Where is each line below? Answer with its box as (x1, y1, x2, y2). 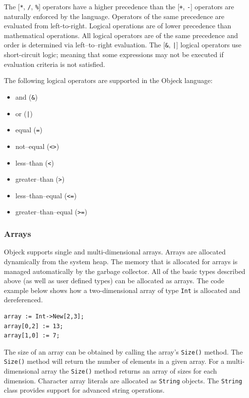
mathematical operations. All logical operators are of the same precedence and (4, 30, 238, 40)
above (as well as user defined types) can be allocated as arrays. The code (4, 275, 225, 286)
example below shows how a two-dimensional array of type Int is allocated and (4, 285, 241, 295)
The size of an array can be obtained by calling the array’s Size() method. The (4, 346, 243, 356)
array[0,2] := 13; (4, 322, 63, 330)
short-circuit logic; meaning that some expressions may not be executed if (4, 49, 224, 60)
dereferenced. (4, 294, 43, 305)
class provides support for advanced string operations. (4, 385, 165, 395)
